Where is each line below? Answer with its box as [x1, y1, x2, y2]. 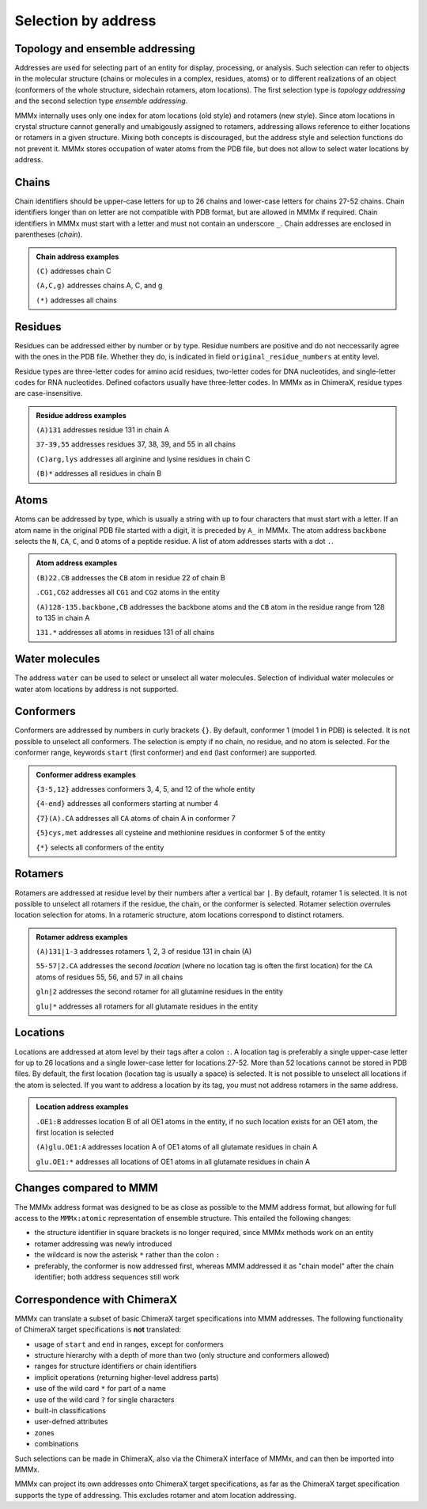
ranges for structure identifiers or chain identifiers [34, 1362, 198, 1371]
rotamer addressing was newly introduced [34, 1239, 172, 1249]
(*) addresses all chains [36, 295, 118, 305]
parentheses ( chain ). [14, 230, 83, 239]
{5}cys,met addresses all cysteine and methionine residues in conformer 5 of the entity [36, 828, 326, 838]
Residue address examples [36, 410, 127, 420]
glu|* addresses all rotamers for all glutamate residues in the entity [36, 1002, 259, 1011]
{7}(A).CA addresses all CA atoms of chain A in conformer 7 [36, 813, 236, 823]
